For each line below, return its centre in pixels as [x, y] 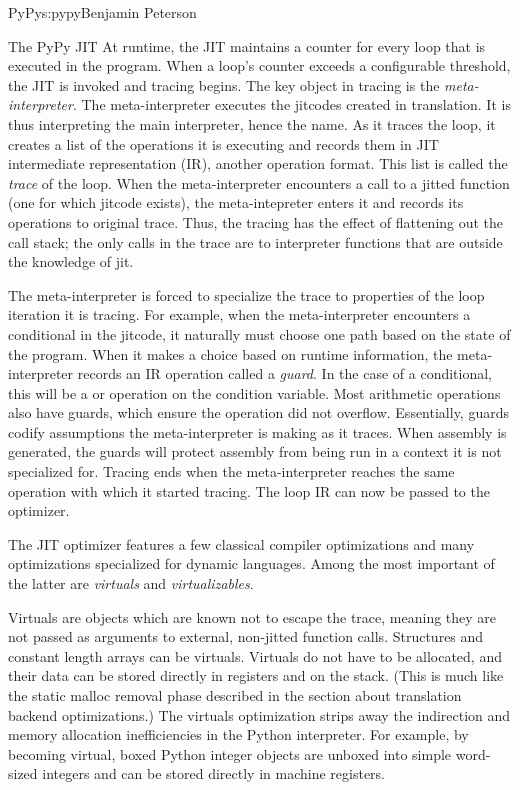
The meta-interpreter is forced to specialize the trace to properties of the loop [246, 294]
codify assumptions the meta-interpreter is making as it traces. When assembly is [257, 431]
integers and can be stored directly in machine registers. [213, 773]
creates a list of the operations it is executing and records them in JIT [223, 143]
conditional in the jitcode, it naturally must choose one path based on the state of [259, 333]
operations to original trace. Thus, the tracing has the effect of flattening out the [256, 221]
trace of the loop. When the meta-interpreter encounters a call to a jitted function [259, 182]
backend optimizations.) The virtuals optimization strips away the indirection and [259, 714]
